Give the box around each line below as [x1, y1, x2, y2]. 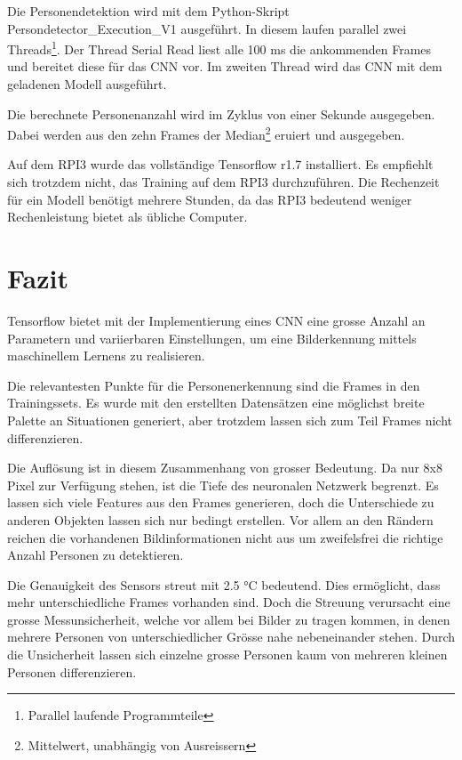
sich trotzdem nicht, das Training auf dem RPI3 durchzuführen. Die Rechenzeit [7, 173, 440, 191]
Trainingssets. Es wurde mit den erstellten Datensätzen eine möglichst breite [7, 393, 425, 412]
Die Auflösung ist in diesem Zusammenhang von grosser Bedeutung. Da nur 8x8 [7, 458, 442, 477]
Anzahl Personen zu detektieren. [7, 546, 184, 564]
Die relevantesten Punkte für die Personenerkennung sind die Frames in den [7, 376, 420, 394]
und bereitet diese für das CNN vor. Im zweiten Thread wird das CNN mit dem [7, 57, 442, 76]
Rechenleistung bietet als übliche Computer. [7, 207, 248, 226]
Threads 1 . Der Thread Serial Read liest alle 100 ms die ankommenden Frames [7, 37, 432, 58]
